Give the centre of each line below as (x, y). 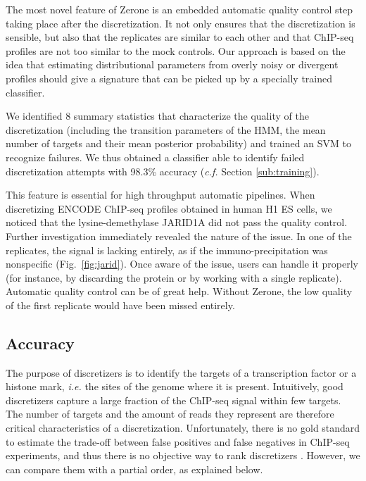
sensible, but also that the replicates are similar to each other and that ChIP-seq (180, 37)
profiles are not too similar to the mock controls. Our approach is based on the (176, 50)
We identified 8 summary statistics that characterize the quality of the (157, 116)
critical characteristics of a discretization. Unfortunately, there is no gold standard (183, 428)
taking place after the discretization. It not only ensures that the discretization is (181, 23)
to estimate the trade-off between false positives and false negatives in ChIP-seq (178, 441)
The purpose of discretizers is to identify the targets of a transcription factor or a (181, 372)
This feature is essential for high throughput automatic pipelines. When (160, 195)
